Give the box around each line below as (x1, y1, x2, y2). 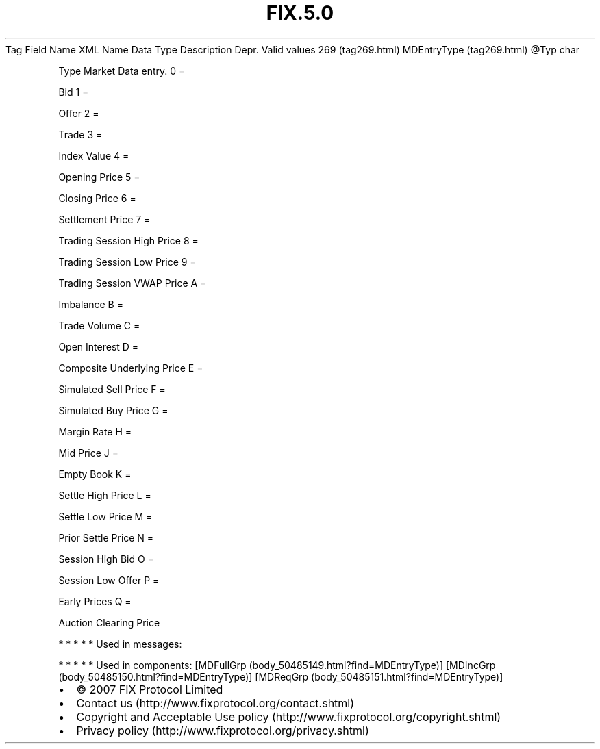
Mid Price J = (58, 446, 118, 459)
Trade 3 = (58, 128, 103, 140)
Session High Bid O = (58, 553, 154, 565)
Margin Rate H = (58, 425, 132, 437)
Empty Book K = (58, 468, 132, 480)
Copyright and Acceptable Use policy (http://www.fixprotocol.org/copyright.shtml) (76, 709, 501, 724)
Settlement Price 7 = (58, 213, 151, 225)
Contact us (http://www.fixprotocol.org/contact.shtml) (76, 696, 355, 710)
